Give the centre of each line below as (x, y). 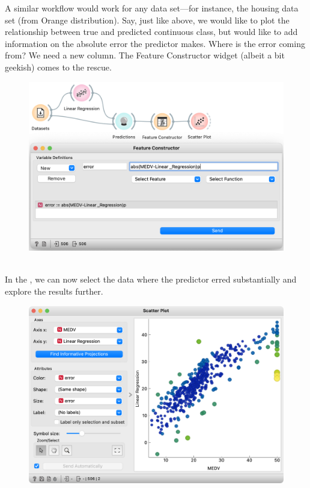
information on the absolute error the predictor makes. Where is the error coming (155, 43)
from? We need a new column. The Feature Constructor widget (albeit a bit (145, 55)
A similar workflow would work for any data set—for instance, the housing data (152, 8)
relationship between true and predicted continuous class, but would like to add (151, 32)
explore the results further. (54, 291)
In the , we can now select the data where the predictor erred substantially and (151, 279)
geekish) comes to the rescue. (58, 67)
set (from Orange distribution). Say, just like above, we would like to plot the (147, 20)
